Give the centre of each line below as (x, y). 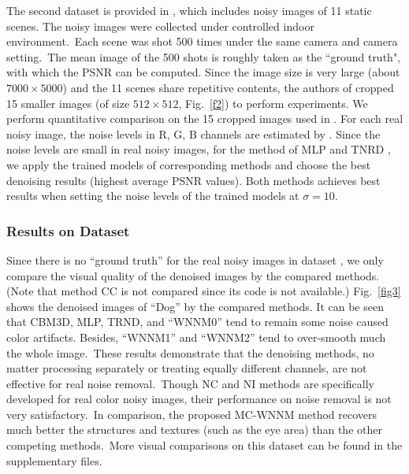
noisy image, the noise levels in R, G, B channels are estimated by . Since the (193, 133)
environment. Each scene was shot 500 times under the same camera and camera (202, 41)
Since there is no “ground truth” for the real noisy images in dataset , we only (195, 259)
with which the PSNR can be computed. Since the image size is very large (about (203, 72)
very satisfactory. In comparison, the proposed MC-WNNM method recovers (192, 414)
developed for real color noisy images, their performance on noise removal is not (199, 399)
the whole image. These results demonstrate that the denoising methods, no (190, 352)
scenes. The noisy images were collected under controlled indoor (160, 26)
